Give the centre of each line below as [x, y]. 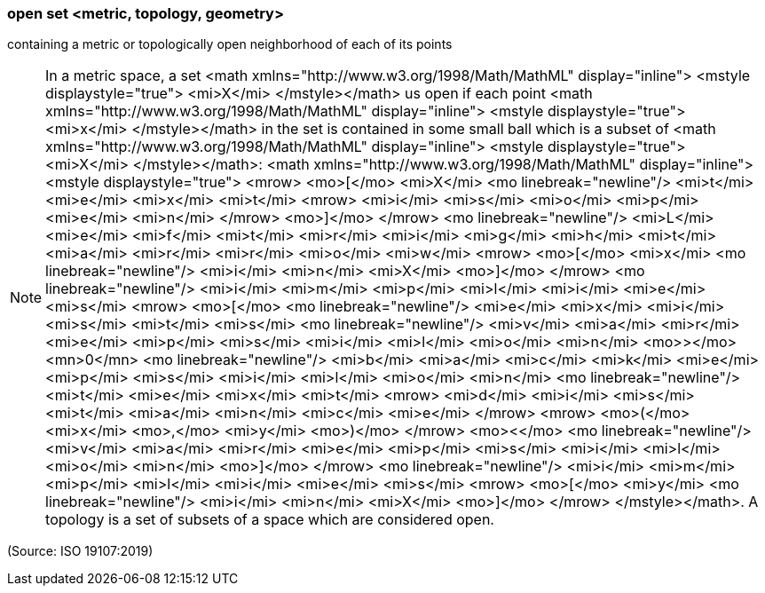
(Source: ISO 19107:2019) [80, 551]
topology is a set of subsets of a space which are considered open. [270, 520]
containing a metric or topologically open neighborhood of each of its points [230, 44]
